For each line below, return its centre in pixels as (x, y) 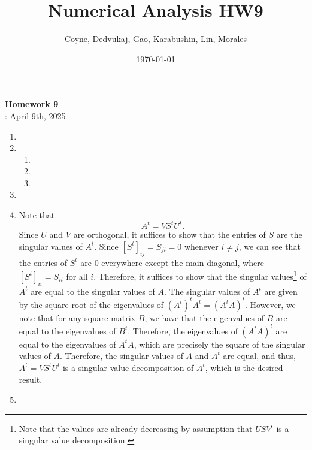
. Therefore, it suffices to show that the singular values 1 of (200, 275)
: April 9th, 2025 (35, 115)
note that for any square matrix (77, 317)
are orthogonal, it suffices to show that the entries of (169, 235)
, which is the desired (244, 367)
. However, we (270, 304)
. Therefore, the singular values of (121, 356)
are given (281, 291)
